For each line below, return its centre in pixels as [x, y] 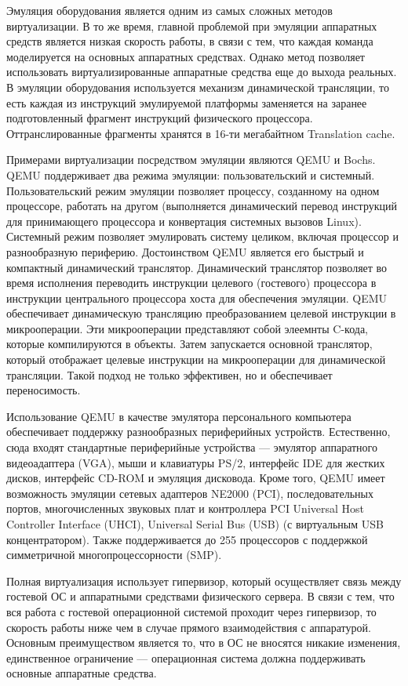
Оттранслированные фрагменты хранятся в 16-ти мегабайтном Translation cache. [201, 133]
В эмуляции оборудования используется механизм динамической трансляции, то [198, 87]
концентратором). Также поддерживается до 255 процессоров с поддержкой [187, 539]
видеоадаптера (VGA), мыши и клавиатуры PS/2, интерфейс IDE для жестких [196, 462]
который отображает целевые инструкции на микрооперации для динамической [196, 359]
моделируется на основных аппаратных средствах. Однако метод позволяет [186, 56]
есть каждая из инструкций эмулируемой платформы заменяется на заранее [187, 102]
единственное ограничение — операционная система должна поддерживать [186, 657]
